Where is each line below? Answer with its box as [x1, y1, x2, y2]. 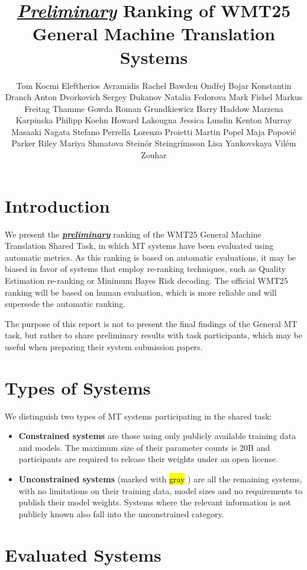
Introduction [5, 193, 110, 217]
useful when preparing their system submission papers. [5, 340, 203, 353]
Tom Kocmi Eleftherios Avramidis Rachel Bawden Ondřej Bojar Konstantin [16, 79, 292, 91]
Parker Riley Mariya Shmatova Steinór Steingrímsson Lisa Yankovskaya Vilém [11, 137, 296, 149]
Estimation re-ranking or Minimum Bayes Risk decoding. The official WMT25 [5, 274, 288, 286]
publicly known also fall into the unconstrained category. [18, 507, 224, 520]
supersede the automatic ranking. [5, 297, 126, 310]
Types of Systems [5, 375, 151, 399]
